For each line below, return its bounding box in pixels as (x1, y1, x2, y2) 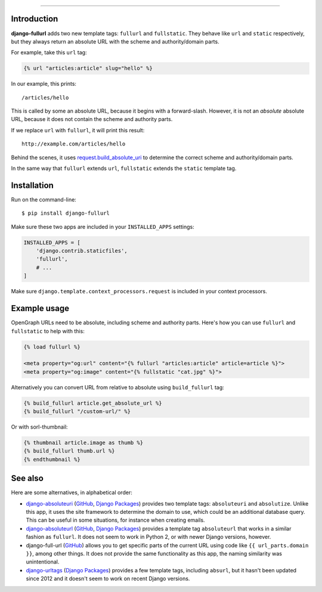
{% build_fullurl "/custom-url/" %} (23, 408, 131, 415)
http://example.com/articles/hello (21, 141, 126, 147)
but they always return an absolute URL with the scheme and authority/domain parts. (11, 38, 220, 45)
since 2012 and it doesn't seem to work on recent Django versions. (26, 575, 190, 582)
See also (11, 473, 44, 483)
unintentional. (26, 558, 60, 566)
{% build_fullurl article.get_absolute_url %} (23, 399, 162, 407)
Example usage (11, 303, 70, 314)
